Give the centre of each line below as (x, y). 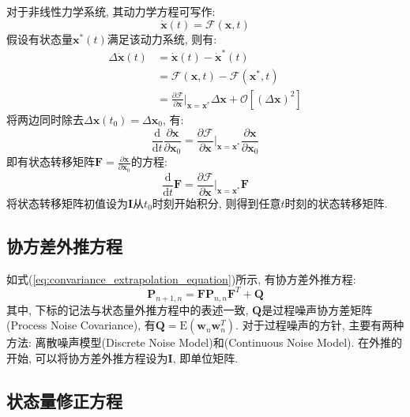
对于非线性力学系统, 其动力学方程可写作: (111, 11)
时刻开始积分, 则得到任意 (216, 203)
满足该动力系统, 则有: (162, 38)
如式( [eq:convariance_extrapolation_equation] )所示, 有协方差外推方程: (181, 278)
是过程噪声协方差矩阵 (317, 309)
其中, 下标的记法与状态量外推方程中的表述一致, (128, 309)
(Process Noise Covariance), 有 (81, 325)
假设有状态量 (39, 38)
